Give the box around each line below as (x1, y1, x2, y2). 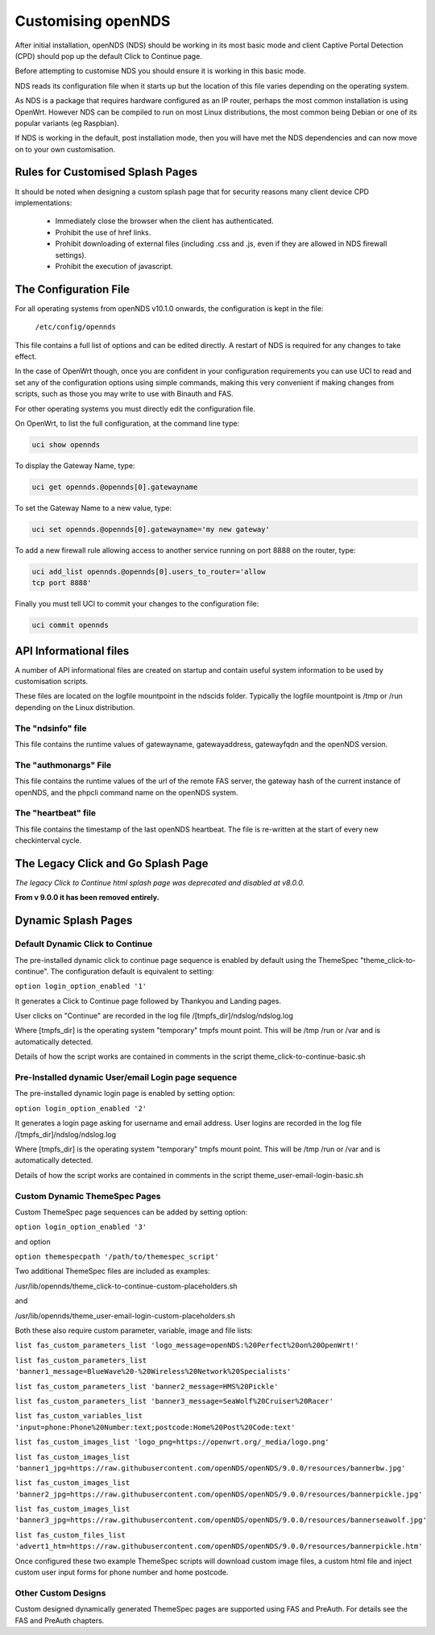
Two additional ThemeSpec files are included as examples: (14, 1266, 210, 1276)
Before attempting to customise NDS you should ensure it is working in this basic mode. (14, 66, 306, 76)
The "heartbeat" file (14, 807, 97, 819)
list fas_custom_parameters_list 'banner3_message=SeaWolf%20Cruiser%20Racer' (14, 1396, 334, 1405)
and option (14, 1237, 52, 1247)
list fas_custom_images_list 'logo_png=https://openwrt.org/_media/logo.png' (14, 1438, 329, 1446)
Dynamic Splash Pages (14, 914, 133, 927)
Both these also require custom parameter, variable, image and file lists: (14, 1326, 253, 1335)
